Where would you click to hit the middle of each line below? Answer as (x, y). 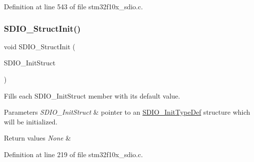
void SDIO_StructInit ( (40, 46)
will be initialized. (31, 121)
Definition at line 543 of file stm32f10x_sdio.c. (73, 6)
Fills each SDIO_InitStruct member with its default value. (92, 95)
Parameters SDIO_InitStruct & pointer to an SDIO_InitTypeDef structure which (127, 112)
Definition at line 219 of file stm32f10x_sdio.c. (73, 154)
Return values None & (37, 138)
